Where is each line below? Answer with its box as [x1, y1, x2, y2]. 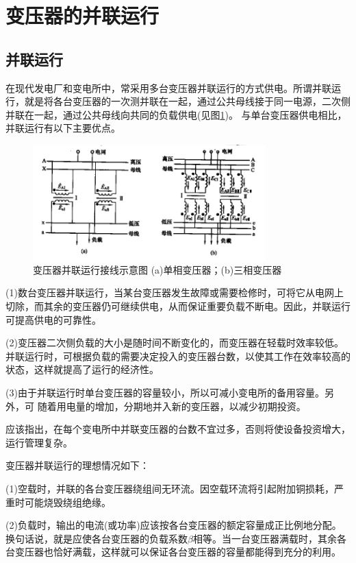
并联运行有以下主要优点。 [5, 121, 120, 135]
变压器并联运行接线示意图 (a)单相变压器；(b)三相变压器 [33, 262, 282, 276]
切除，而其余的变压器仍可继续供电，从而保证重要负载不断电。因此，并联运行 [5, 299, 351, 313]
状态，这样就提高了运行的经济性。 [5, 362, 159, 376]
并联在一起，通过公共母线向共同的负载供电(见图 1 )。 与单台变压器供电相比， [5, 107, 347, 121]
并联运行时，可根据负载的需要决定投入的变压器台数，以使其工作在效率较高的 [5, 348, 351, 363]
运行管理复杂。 [5, 435, 73, 449]
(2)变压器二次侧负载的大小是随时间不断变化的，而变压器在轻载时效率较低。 [5, 335, 344, 350]
